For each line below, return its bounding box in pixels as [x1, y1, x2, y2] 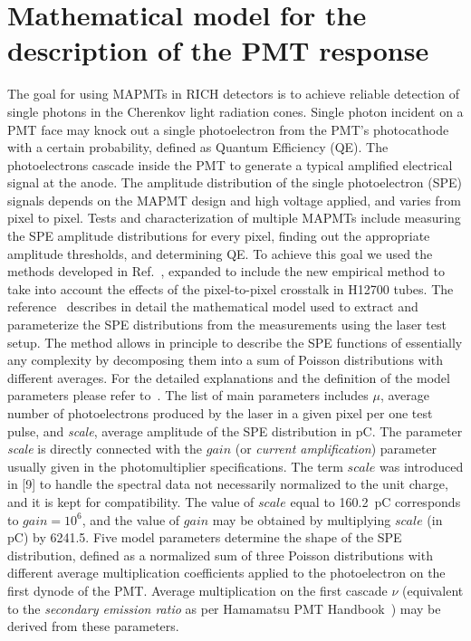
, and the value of [82, 510, 180, 529]
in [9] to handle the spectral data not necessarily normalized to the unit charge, [7, 474, 448, 493]
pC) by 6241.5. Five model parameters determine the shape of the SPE [7, 528, 402, 547]
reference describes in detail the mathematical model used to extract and [7, 297, 418, 316]
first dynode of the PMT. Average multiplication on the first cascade [7, 580, 388, 599]
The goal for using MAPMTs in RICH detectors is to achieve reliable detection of [7, 84, 459, 103]
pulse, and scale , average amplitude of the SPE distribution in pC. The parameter [7, 421, 463, 440]
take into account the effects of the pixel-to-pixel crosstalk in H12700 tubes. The [7, 279, 454, 298]
